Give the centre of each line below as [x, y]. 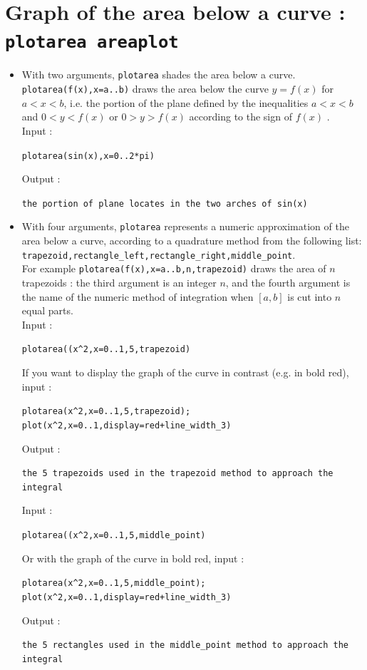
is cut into [310, 296]
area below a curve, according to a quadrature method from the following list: [192, 241]
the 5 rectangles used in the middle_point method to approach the [185, 645]
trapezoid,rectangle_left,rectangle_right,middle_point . [159, 254]
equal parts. [47, 310]
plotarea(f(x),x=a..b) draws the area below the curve [145, 89]
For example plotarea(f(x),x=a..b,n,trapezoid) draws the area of [174, 268]
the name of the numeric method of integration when [138, 296]
